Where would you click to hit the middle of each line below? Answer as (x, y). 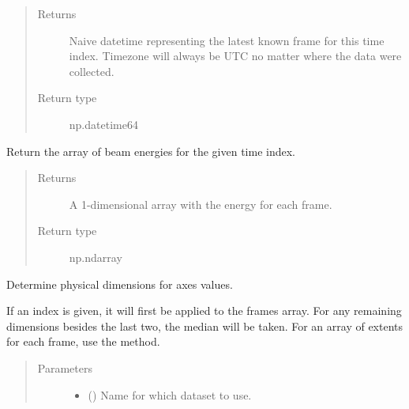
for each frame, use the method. (83, 341)
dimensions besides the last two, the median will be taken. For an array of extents (205, 326)
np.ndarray (96, 257)
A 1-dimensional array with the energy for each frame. (201, 204)
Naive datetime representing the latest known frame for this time (227, 40)
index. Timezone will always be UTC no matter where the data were (235, 56)
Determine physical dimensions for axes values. (120, 284)
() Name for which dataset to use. (170, 394)
